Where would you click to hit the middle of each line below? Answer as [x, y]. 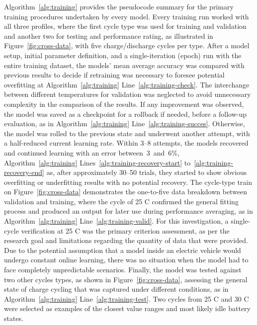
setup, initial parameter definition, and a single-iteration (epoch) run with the [123, 55]
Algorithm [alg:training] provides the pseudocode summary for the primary [119, 6]
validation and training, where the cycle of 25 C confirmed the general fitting [121, 201]
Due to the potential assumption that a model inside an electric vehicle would [123, 250]
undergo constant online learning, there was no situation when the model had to [126, 260]
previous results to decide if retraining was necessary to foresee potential [114, 75]
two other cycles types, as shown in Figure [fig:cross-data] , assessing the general [126, 279]
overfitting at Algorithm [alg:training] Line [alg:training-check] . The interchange [127, 84]
